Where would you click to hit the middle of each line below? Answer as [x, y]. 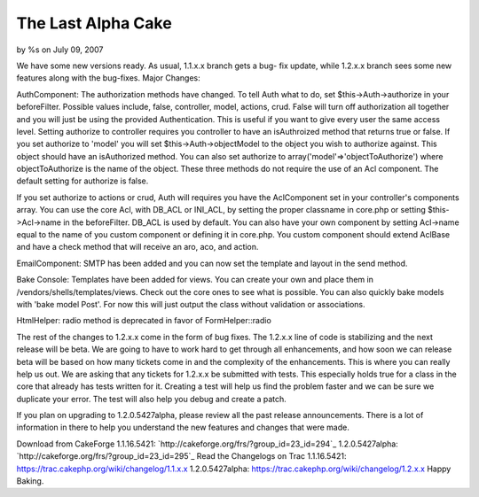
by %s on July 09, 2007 [60, 50]
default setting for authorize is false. [82, 181]
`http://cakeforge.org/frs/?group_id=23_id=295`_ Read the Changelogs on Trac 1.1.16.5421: [181, 456]
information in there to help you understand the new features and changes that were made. [183, 427]
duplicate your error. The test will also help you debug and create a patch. [152, 399]
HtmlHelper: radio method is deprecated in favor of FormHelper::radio [144, 321]
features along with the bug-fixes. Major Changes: [108, 78]
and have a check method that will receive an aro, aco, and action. [137, 247]
